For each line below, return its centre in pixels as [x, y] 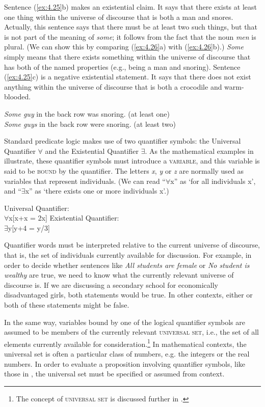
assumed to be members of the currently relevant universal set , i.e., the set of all [131, 332]
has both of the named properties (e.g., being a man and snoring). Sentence [122, 66]
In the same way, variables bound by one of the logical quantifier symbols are [125, 322]
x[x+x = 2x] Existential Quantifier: [64, 218]
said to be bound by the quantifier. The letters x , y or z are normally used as [124, 170]
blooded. [18, 97]
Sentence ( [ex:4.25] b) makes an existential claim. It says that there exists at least [130, 7]
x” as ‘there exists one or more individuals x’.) [97, 191]
